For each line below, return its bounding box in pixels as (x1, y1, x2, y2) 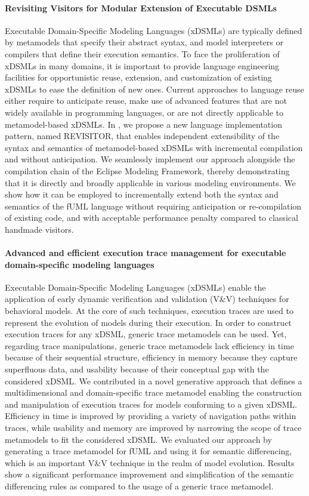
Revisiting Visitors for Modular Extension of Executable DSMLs (5, 1, 277, 14)
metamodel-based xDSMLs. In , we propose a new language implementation (5, 118, 282, 130)
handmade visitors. (5, 223, 74, 235)
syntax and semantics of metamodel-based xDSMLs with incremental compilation (5, 141, 303, 153)
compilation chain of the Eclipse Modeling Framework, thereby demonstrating (5, 164, 290, 177)
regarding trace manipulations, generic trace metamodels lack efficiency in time (5, 339, 294, 352)
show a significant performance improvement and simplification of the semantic (5, 468, 294, 480)
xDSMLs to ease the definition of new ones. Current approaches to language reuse (5, 82, 304, 95)
